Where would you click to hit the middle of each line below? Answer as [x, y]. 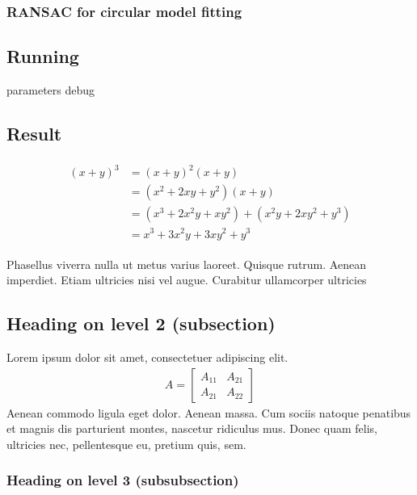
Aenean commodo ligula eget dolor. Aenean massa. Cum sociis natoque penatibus [209, 412]
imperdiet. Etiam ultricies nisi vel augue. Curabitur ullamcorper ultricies [187, 280]
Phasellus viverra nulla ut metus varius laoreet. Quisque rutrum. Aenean [186, 264]
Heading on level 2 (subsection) [141, 323]
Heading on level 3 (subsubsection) [123, 480]
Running [43, 56]
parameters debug [51, 90]
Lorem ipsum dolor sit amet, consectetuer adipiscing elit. [147, 357]
